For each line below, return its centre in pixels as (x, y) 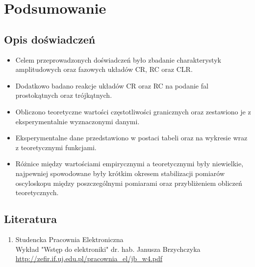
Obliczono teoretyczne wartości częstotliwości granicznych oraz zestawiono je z (133, 111)
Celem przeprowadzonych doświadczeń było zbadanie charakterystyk (118, 59)
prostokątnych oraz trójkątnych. (64, 95)
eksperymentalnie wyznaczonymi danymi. (77, 121)
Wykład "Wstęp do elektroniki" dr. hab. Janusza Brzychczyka (108, 249)
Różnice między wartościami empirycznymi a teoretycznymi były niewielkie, (129, 164)
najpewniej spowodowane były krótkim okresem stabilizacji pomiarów (120, 173)
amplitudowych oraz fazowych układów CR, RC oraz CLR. (104, 69)
